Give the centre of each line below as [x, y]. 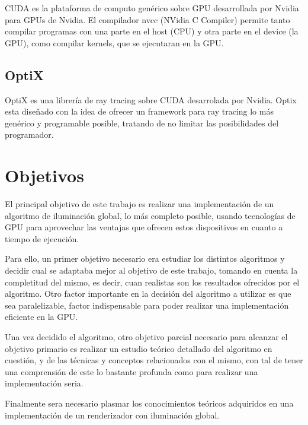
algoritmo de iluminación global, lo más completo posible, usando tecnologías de [150, 215]
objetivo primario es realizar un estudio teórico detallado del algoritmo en [139, 348]
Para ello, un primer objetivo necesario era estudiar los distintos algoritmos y [145, 259]
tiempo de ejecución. [42, 238]
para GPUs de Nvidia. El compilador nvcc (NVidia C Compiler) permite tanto [147, 19]
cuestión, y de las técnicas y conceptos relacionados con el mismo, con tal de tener [154, 360]
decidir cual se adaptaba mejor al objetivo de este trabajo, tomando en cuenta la [151, 270]
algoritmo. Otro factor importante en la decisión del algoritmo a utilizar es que [148, 294]
